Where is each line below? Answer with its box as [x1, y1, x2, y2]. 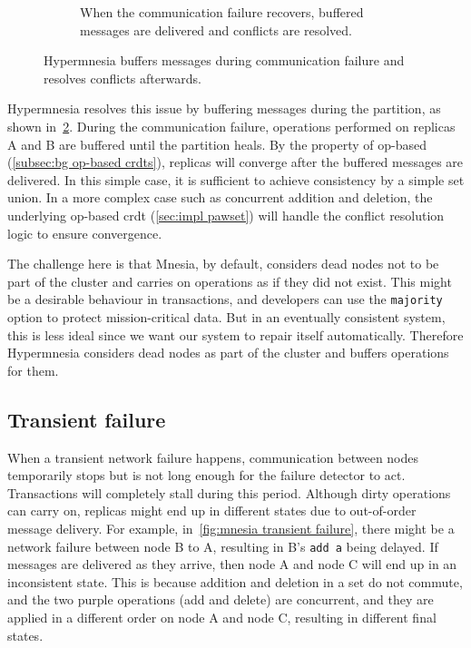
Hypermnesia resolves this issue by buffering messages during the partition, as [7, 99, 441, 118]
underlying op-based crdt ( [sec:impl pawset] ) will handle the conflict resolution [7, 205, 445, 224]
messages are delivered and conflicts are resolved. [80, 20, 352, 39]
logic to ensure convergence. [7, 223, 162, 242]
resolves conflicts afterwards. [44, 68, 201, 87]
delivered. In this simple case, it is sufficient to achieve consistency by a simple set [7, 170, 465, 189]
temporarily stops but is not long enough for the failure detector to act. [7, 466, 406, 485]
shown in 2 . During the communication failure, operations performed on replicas [7, 116, 456, 135]
